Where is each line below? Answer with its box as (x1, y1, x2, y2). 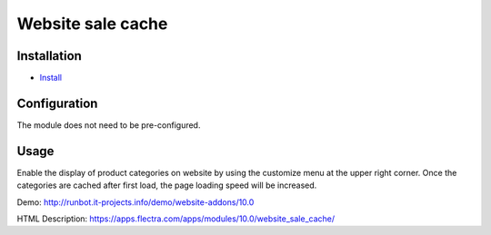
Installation (16, 48, 82, 64)
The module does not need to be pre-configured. (16, 119, 201, 131)
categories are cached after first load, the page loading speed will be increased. (16, 180, 317, 191)
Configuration (16, 95, 98, 111)
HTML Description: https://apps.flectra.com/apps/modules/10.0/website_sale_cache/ (16, 213, 336, 224)
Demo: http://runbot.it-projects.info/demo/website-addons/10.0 (16, 196, 255, 208)
